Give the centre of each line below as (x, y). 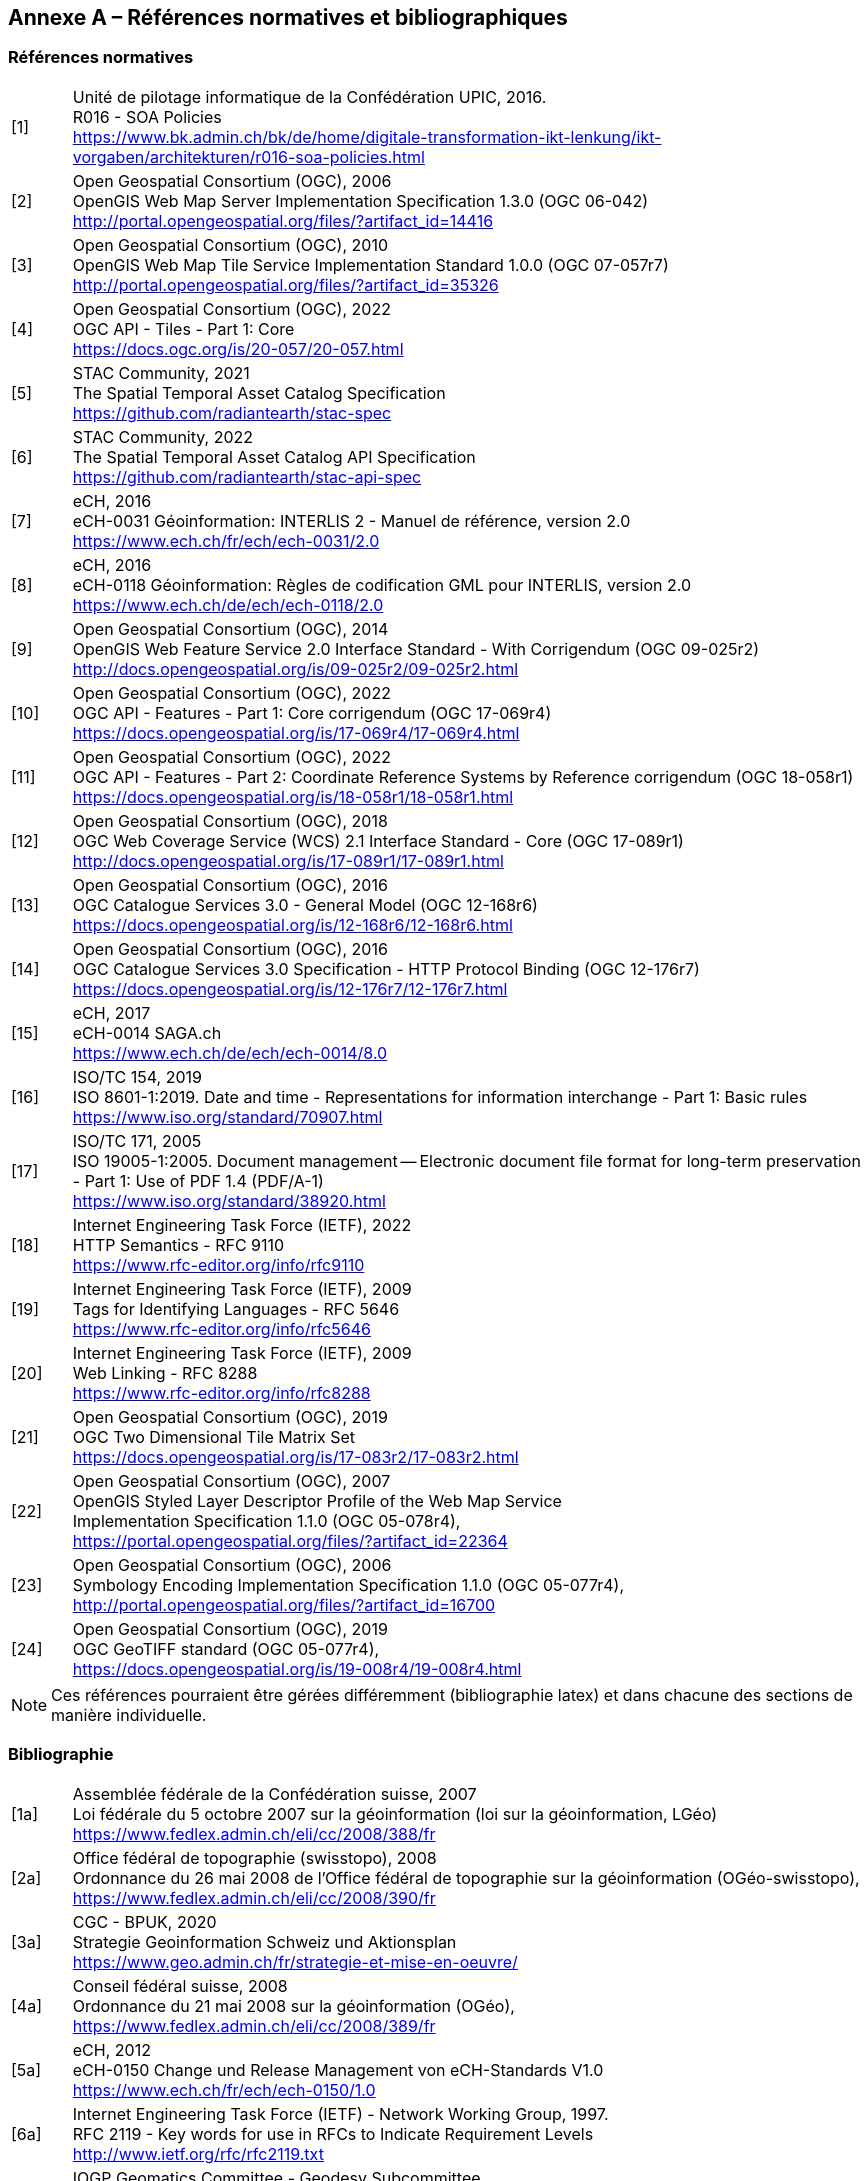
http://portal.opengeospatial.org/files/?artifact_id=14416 (283, 220)
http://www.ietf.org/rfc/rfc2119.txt (198, 2153)
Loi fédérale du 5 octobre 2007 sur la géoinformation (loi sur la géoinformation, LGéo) (395, 1813)
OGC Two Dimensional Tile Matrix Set (213, 1436)
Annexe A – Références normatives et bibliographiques (288, 17)
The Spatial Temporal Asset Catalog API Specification (274, 456)
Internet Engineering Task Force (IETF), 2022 (242, 1224)
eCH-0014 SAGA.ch (147, 1032)
